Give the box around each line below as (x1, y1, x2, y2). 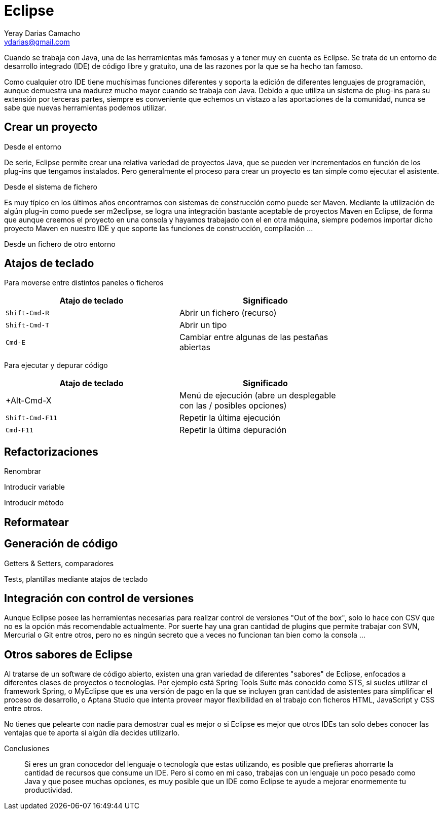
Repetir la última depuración (179, 425, 287, 435)
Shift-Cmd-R (6, 309, 50, 317)
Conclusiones (4, 744, 50, 753)
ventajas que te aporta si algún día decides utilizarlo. (4, 728, 180, 737)
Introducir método (4, 498, 64, 507)
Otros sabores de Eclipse (4, 648, 133, 661)
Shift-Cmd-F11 (6, 414, 57, 422)
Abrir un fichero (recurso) (179, 308, 277, 318)
